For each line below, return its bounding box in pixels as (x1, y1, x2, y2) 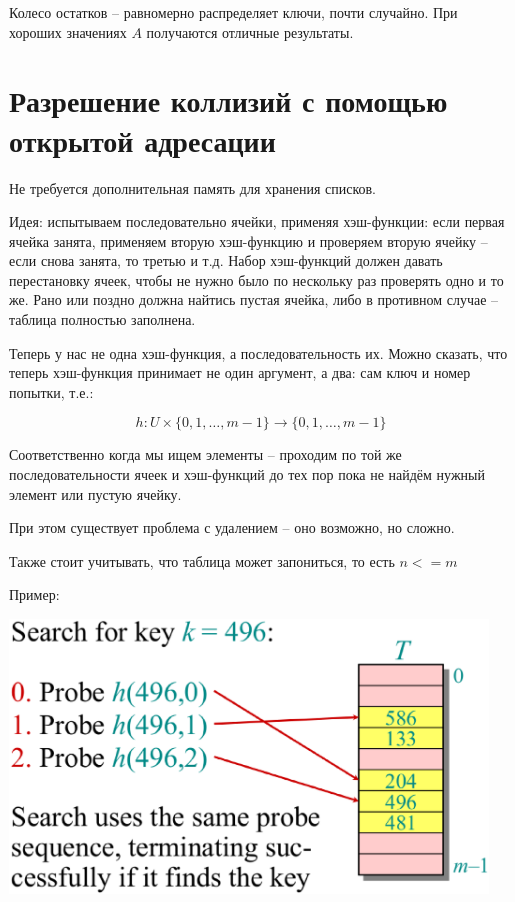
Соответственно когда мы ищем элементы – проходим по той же (9, 444, 402, 465)
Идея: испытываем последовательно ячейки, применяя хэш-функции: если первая (9, 211, 505, 232)
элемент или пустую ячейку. (9, 483, 182, 504)
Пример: (9, 584, 60, 605)
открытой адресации (9, 119, 276, 160)
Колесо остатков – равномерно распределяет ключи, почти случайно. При (9, 2, 458, 22)
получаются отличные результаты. (146, 21, 354, 42)
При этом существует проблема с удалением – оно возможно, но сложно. (9, 517, 455, 538)
